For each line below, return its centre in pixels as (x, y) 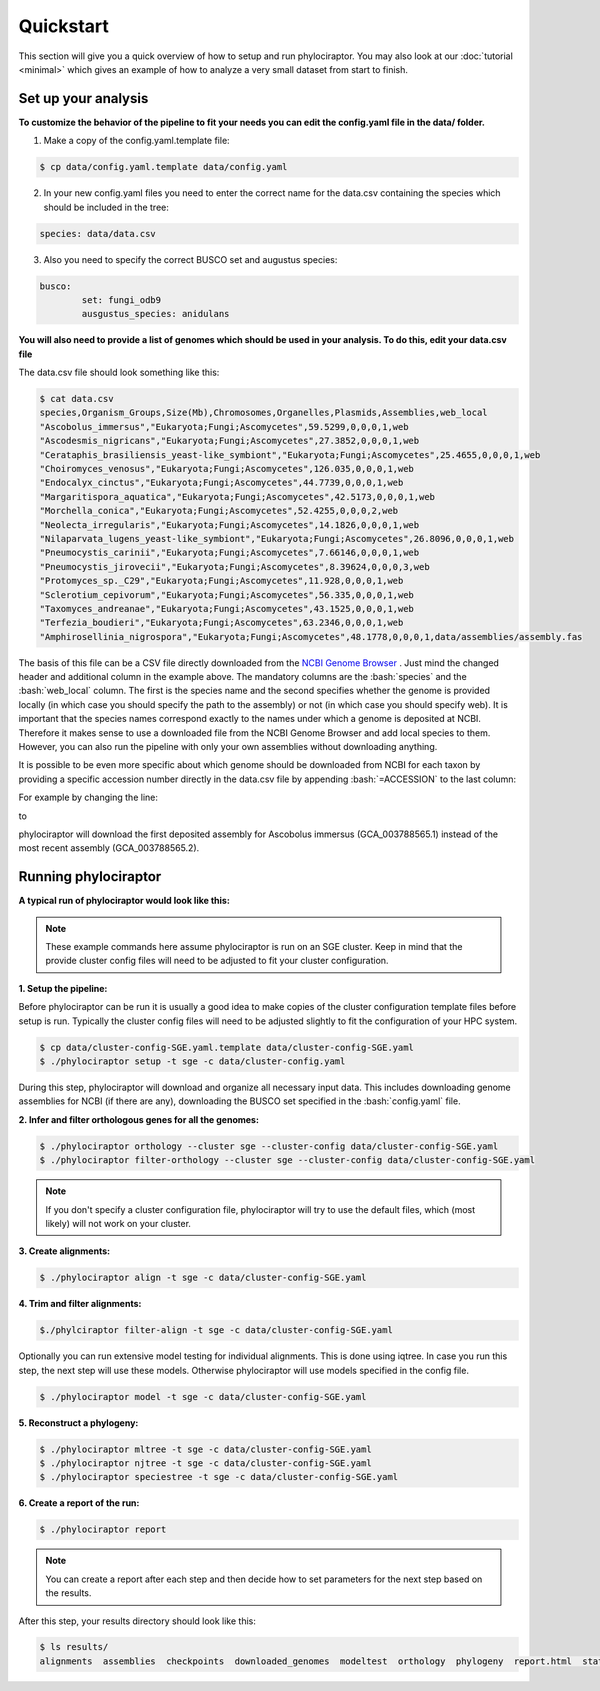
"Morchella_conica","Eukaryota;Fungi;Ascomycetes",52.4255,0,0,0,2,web (219, 511)
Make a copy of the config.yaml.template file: (136, 141)
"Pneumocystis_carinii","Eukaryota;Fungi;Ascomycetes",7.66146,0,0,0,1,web (229, 553)
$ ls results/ (74, 1647)
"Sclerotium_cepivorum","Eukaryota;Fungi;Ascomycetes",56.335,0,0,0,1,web (227, 594)
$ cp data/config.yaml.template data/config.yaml (163, 167)
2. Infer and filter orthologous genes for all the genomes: (139, 1119)
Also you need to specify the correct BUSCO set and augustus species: (190, 259)
